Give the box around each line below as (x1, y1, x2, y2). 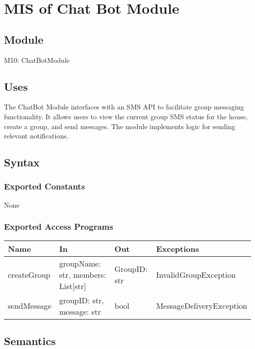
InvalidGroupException (156, 268, 236, 280)
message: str (59, 305, 101, 317)
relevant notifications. (4, 131, 69, 141)
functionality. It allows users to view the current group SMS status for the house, (4, 111, 248, 121)
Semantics (4, 333, 56, 348)
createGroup (8, 268, 51, 280)
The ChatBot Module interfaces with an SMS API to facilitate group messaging (4, 102, 244, 112)
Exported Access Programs (4, 220, 113, 233)
